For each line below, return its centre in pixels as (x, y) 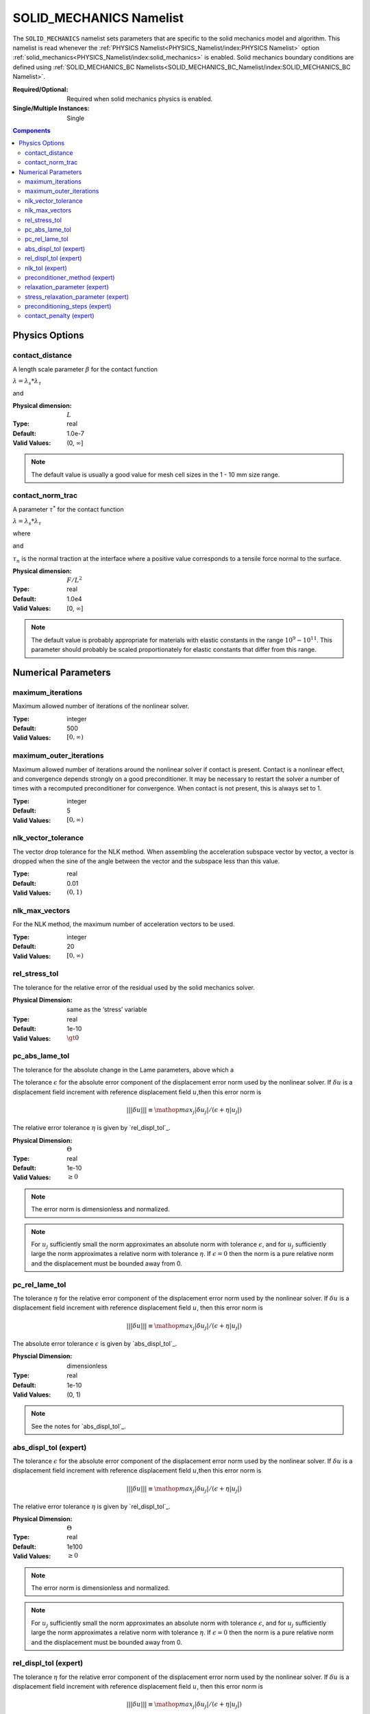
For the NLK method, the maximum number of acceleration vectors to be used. (124, 924)
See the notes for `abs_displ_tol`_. (78, 1426)
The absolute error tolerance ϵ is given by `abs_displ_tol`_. (95, 1344)
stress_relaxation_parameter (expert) (77, 297)
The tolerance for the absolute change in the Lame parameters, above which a (123, 1070)
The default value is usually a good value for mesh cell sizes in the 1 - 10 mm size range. (156, 474)
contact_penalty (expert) (60, 316)
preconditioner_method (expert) (70, 277)
